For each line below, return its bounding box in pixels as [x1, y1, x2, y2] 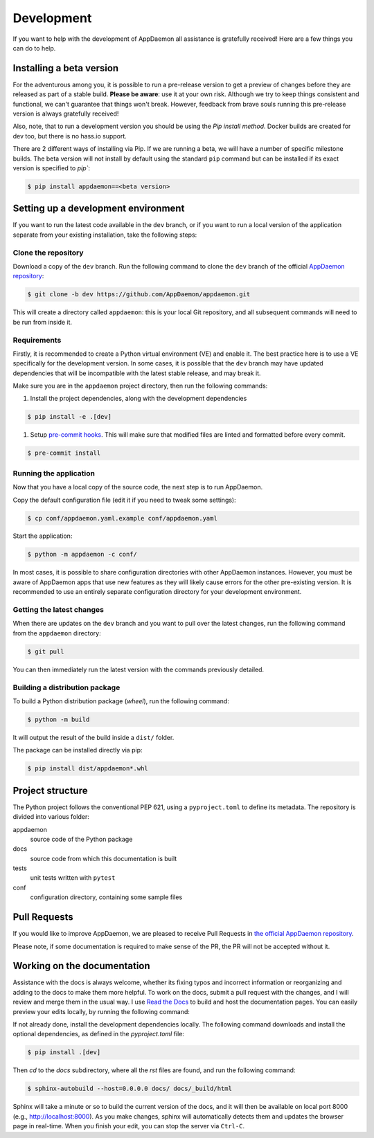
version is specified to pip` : [12, 163, 90, 172]
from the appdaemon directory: [12, 629, 101, 637]
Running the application [12, 468, 95, 478]
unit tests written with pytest [30, 874, 116, 882]
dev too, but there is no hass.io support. [12, 132, 127, 140]
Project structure [12, 784, 88, 796]
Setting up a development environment [12, 203, 185, 215]
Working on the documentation [12, 960, 150, 972]
